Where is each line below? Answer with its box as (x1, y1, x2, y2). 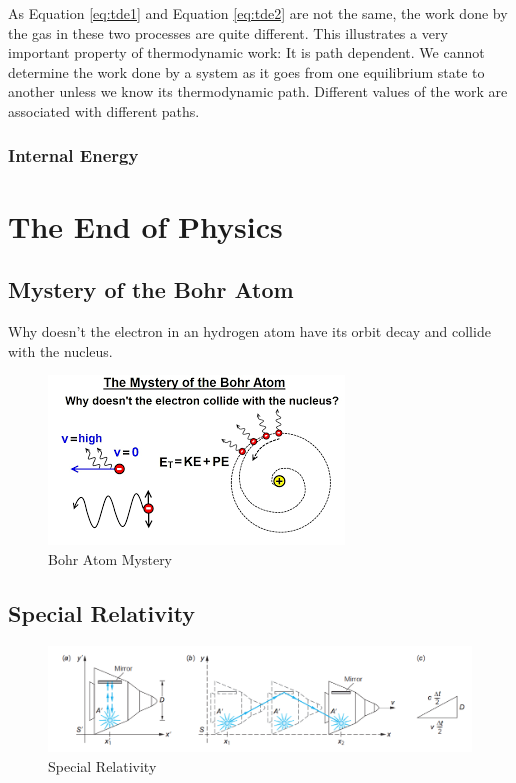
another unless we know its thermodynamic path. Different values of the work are (8, 81, 508, 102)
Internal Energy (8, 143, 139, 168)
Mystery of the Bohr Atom (8, 274, 294, 305)
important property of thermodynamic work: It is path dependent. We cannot (8, 42, 485, 63)
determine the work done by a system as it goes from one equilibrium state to (8, 61, 485, 82)
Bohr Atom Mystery (48, 548, 173, 569)
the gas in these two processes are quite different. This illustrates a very (8, 22, 448, 43)
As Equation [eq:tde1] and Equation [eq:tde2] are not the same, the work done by (8, 3, 508, 23)
